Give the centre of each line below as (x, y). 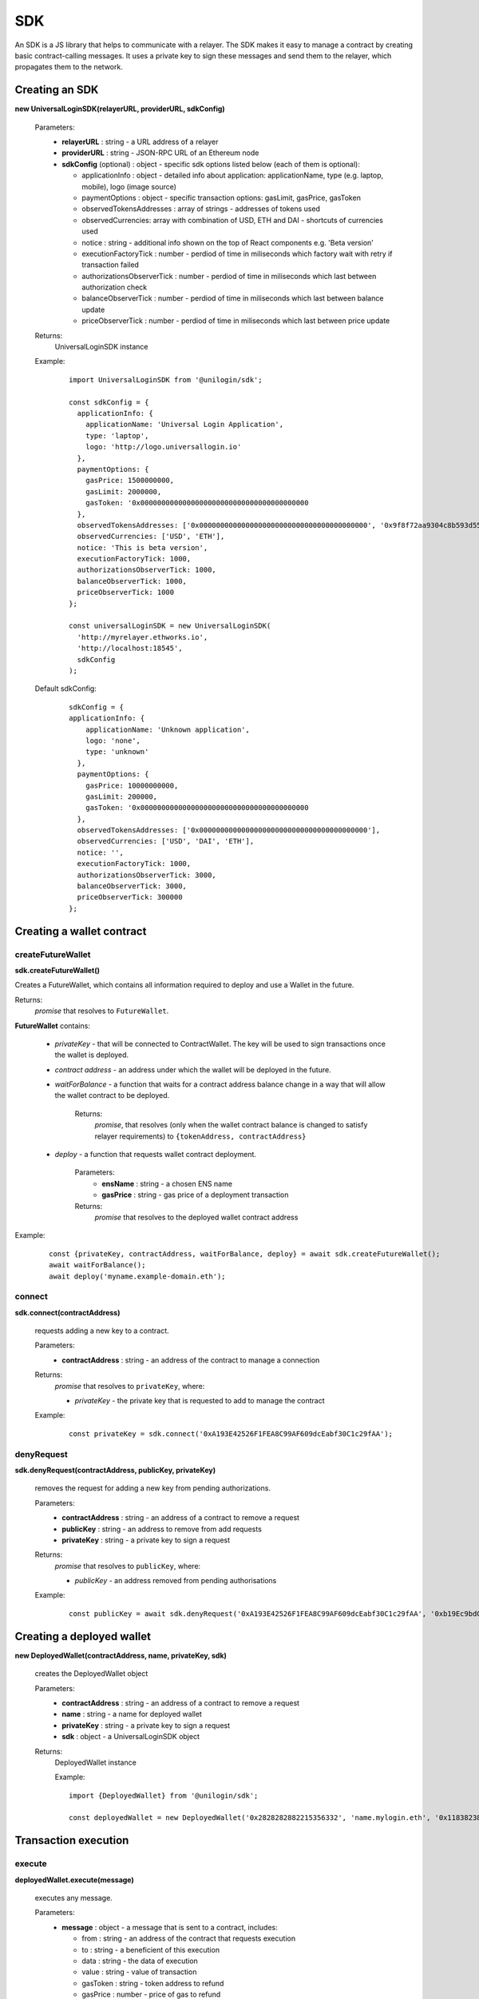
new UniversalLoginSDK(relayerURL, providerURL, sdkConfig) (120, 109)
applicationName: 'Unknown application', (168, 729)
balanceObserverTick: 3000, (132, 886)
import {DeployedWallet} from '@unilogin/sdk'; (164, 1796)
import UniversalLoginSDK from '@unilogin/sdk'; (166, 379)
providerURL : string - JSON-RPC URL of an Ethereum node (160, 153)
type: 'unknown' (117, 752)
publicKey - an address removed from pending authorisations (176, 1581)
